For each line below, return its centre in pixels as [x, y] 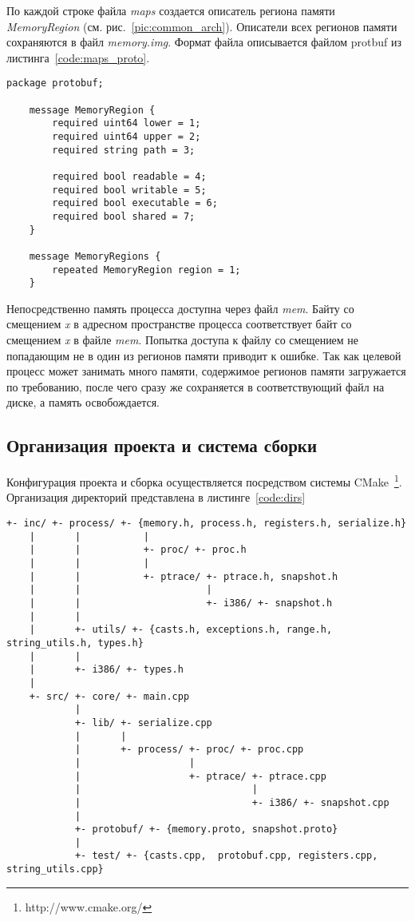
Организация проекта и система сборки [162, 445]
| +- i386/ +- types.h [106, 670]
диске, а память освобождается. [83, 402]
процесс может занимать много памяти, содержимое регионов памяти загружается [206, 371]
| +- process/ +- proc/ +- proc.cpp [189, 750]
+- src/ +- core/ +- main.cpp [109, 696]
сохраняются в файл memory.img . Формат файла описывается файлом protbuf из [204, 42]
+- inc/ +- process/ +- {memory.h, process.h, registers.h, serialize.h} [207, 524]
